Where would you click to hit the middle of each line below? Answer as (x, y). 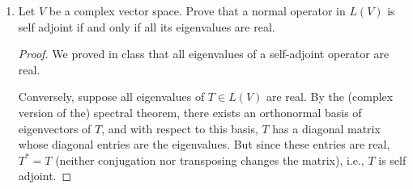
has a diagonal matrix (326, 128)
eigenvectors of (55, 128)
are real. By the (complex (330, 97)
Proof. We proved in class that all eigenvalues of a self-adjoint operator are (204, 54)
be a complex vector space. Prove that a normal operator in (197, 10)
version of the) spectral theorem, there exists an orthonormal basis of (190, 112)
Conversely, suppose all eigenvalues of (111, 97)
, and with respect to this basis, (180, 128)
